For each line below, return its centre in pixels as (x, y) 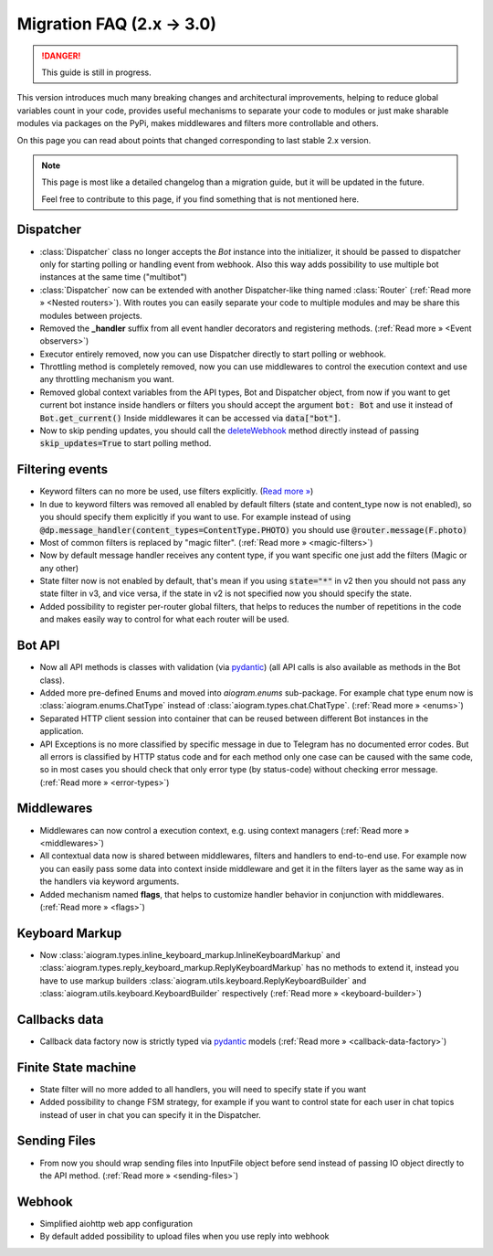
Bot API (38, 646)
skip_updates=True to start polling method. (126, 443)
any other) (59, 568)
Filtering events (63, 469)
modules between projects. (91, 315)
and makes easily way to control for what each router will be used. (164, 619)
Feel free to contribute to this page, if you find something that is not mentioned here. (200, 199)
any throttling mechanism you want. (107, 379)
